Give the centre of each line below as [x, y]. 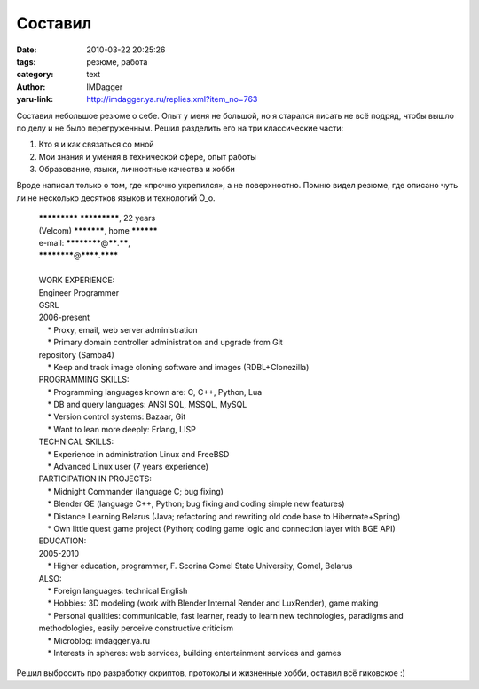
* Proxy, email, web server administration [123, 329]
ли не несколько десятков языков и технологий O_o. [116, 198]
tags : [26, 61]
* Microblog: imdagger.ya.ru [99, 640]
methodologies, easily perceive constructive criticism [136, 628]
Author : [31, 87]
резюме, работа [117, 61]
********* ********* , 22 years [97, 218]
